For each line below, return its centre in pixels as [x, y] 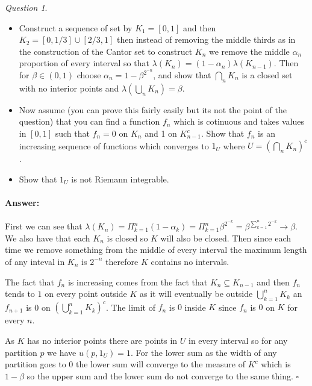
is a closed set [267, 75]
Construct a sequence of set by [76, 27]
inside [195, 307]
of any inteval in [35, 261]
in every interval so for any [238, 341]
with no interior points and [69, 88]
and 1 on [161, 133]
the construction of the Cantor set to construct [106, 51]
